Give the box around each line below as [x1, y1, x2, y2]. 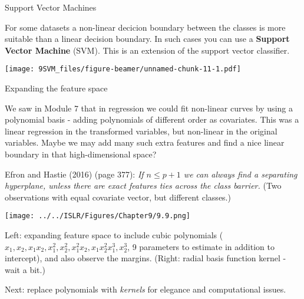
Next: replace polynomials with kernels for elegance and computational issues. [5, 283, 286, 295]
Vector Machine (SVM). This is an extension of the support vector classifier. [5, 44, 290, 56]
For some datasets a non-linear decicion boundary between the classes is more [5, 21, 286, 33]
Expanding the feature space [5, 82, 108, 94]
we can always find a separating [183, 167, 298, 180]
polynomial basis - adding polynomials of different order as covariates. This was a [5, 113, 299, 126]
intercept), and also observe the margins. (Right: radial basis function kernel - [5, 252, 286, 264]
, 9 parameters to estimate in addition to [127, 240, 275, 252]
